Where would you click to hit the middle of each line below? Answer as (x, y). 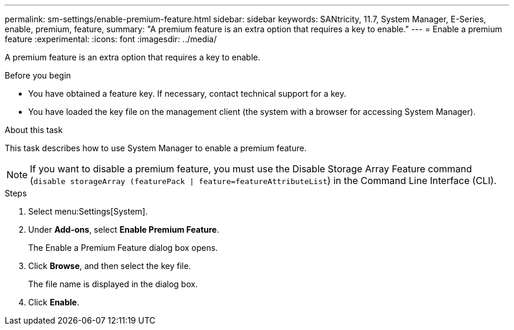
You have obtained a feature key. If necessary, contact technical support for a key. (187, 93)
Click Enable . (54, 302)
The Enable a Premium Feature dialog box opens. (123, 248)
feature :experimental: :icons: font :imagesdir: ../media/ (111, 39)
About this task (34, 130)
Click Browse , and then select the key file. (110, 266)
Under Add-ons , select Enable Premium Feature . (124, 229)
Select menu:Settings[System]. (88, 211)
